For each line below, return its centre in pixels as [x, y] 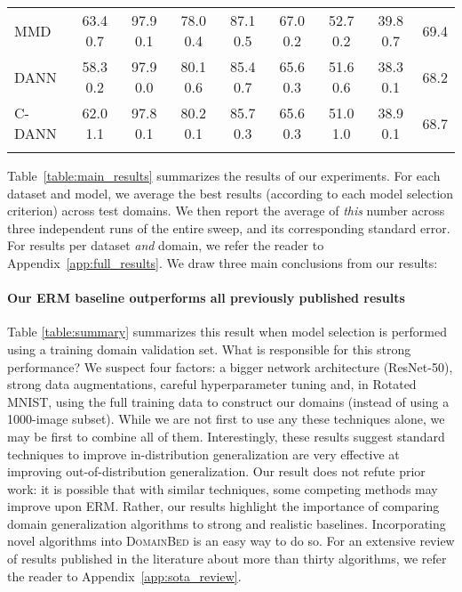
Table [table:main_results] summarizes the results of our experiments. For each [224, 175]
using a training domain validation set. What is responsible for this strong [209, 349]
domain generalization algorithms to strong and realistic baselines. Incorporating [227, 523]
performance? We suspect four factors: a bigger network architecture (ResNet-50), [230, 366]
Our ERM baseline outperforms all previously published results [206, 298]
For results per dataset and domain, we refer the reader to [166, 245]
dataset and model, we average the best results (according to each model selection [231, 193]
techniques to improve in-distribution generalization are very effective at [203, 454]
